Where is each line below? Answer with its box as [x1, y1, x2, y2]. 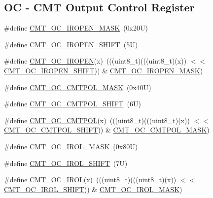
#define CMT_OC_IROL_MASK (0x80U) [4, 141, 138, 151]
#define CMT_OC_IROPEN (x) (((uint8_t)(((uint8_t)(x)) [4, 56, 187, 66]
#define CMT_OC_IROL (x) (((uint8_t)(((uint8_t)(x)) [4, 174, 177, 185]
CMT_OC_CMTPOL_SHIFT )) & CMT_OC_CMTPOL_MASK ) [4, 125, 210, 135]
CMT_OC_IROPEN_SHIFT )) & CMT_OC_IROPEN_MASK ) [4, 65, 203, 75]
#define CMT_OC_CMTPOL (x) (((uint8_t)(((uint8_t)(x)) [4, 115, 190, 125]
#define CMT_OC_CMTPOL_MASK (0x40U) [4, 82, 151, 92]
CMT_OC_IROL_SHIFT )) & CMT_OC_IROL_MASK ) [4, 184, 182, 194]
